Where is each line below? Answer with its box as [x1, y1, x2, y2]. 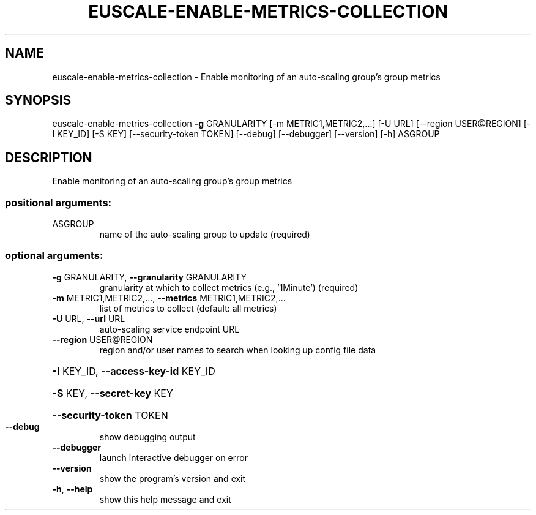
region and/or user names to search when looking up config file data [99, 344, 376, 355]
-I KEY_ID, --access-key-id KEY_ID [52, 364, 215, 377]
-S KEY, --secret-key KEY [52, 386, 173, 399]
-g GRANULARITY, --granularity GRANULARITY [52, 271, 247, 282]
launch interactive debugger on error [99, 452, 248, 463]
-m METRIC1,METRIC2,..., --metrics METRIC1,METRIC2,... [52, 292, 286, 303]
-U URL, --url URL [52, 313, 125, 324]
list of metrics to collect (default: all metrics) [99, 303, 277, 314]
